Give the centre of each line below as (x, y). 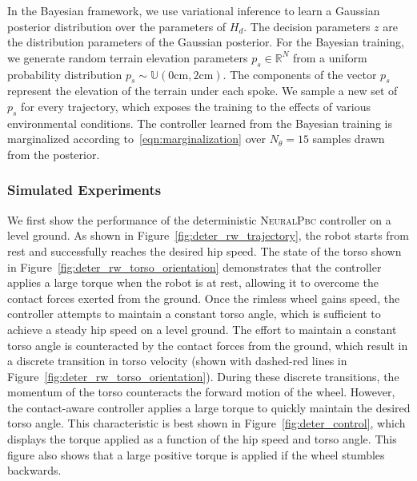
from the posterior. (54, 154)
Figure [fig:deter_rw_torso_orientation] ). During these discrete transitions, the (203, 376)
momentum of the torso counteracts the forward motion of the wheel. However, (201, 392)
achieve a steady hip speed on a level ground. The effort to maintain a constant (202, 329)
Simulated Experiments (84, 190)
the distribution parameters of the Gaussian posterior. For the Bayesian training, (206, 42)
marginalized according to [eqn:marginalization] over (136, 139)
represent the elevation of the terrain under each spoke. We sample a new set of (202, 91)
